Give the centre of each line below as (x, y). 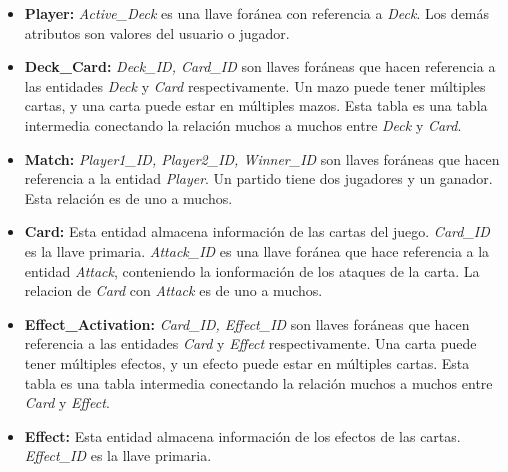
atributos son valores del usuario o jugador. (157, 32)
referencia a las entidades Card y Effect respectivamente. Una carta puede (250, 343)
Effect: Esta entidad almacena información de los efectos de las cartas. (242, 435)
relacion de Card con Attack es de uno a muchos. (173, 290)
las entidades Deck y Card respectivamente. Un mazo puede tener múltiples (255, 85)
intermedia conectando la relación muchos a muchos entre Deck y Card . (243, 124)
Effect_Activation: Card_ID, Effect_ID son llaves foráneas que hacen (247, 323)
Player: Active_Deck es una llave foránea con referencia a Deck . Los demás (257, 13)
